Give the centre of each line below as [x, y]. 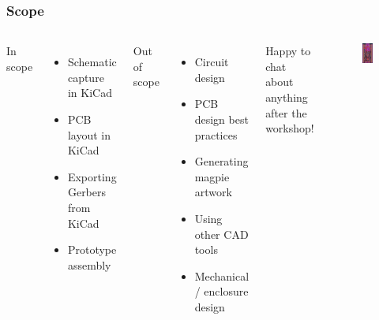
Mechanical [222, 275]
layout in [89, 134]
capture [86, 77]
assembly [89, 264]
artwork [213, 192]
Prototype [92, 249]
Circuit [212, 62]
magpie [212, 176]
